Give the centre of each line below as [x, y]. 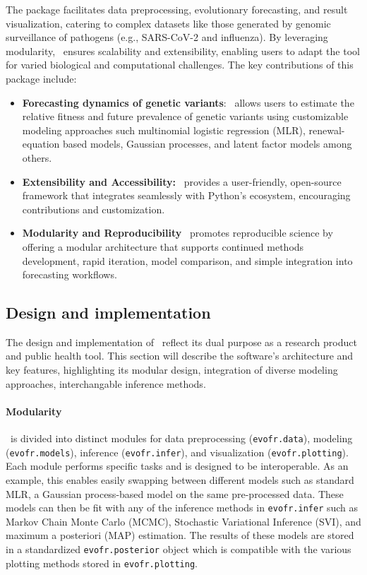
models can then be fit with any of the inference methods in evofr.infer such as [182, 508]
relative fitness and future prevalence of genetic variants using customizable [185, 116]
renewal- [327, 130]
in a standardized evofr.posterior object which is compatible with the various [179, 549]
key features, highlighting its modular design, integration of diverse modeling [172, 370]
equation [41, 144]
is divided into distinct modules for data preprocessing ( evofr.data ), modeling [181, 438]
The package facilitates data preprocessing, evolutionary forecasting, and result [177, 9]
